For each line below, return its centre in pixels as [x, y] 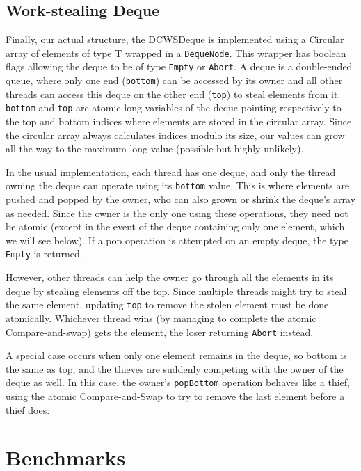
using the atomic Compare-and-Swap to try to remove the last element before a [175, 396]
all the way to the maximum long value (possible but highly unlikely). [155, 149]
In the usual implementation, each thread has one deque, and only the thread [171, 171]
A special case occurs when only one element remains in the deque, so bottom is [176, 355]
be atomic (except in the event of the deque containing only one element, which [175, 226]
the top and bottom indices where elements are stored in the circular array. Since [179, 121]
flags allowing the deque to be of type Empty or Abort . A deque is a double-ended [179, 66]
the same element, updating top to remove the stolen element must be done [167, 304]
